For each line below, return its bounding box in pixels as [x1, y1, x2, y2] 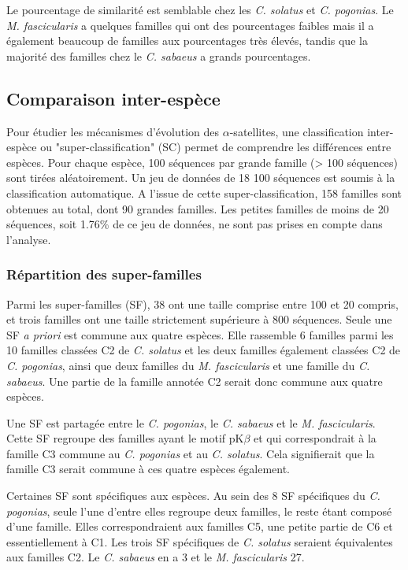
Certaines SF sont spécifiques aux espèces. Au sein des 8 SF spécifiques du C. [6, 487, 380, 504]
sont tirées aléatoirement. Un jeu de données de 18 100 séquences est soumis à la [6, 169, 395, 186]
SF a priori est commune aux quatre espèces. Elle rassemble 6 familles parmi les [6, 326, 394, 342]
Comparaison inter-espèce [6, 86, 221, 110]
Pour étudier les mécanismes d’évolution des [6, 123, 220, 139]
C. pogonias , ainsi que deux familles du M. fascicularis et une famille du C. [6, 357, 370, 373]
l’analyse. [6, 231, 51, 247]
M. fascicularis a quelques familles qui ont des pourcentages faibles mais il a [6, 17, 374, 33]
